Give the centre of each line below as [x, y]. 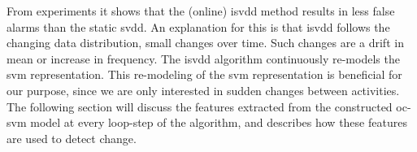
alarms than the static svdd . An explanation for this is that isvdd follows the [198, 26]
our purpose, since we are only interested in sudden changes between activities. [203, 90]
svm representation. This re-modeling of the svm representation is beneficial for [204, 74]
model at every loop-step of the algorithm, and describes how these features [219, 122]
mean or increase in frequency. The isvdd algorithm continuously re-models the [203, 58]
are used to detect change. [72, 138]
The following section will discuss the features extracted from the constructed [200, 106]
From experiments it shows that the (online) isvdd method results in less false [201, 11]
